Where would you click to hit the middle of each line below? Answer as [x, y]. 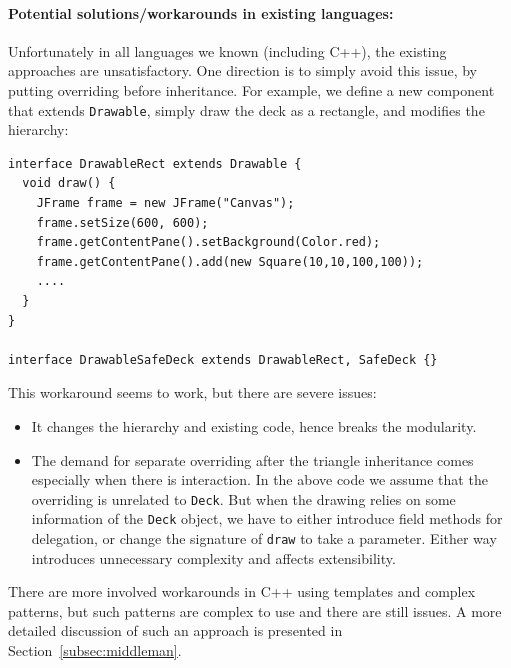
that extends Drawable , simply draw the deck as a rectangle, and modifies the [246, 109]
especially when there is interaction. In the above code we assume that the [259, 479]
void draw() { [69, 183]
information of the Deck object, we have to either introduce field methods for [267, 518]
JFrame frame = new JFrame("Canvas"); [165, 203]
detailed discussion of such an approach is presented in [175, 630]
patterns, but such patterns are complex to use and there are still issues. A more [255, 610]
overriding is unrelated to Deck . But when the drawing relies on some [243, 498]
